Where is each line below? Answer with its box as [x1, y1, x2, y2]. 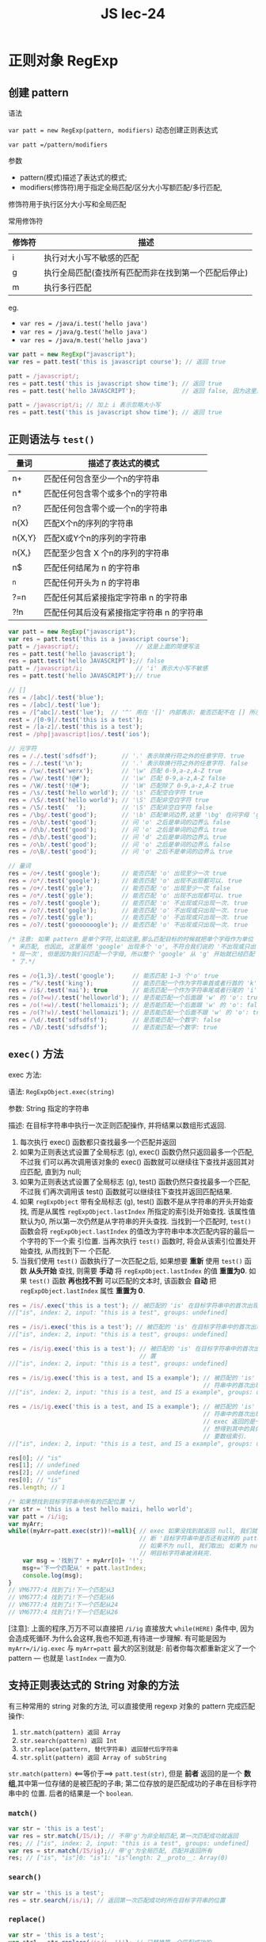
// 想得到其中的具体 [203, 1425, 261, 1433]
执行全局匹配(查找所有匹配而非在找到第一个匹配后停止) [44, 267, 249, 278]
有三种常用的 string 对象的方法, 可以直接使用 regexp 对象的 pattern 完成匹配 [8, 1701, 256, 1711]
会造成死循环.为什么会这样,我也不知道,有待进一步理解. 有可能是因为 [8, 1633, 227, 1642]
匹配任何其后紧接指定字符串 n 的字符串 [44, 592, 188, 603]
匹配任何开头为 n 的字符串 [44, 577, 141, 588]
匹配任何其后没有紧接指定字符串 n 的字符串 [44, 607, 204, 618]
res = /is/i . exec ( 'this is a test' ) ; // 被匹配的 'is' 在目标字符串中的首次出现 [8, 1323, 263, 1331]
